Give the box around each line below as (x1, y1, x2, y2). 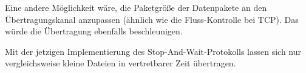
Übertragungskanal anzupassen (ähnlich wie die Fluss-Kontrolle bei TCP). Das (5, 13, 299, 25)
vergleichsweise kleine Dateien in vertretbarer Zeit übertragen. (5, 57, 236, 69)
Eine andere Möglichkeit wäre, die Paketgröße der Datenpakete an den (5, 1, 267, 13)
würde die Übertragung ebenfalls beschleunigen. (5, 25, 183, 37)
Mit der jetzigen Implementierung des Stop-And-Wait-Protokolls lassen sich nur (5, 45, 302, 57)
